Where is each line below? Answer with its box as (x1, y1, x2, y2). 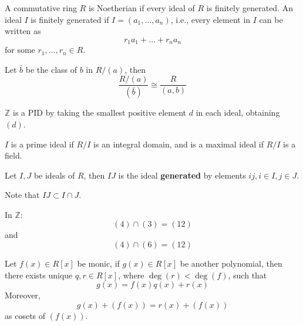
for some (5, 43, 35, 56)
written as (5, 25, 41, 37)
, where (118, 268, 144, 281)
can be (259, 13, 283, 25)
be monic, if (77, 257, 120, 270)
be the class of (25, 63, 78, 75)
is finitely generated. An (206, 2, 293, 14)
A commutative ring (5, 2, 77, 14)
